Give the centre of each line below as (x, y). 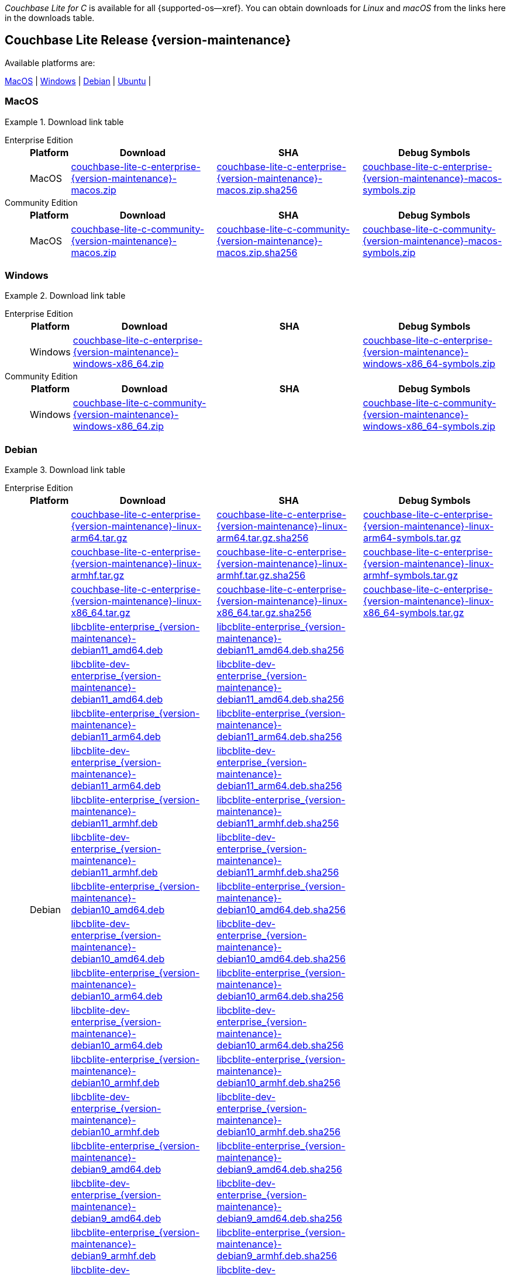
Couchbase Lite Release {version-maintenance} (148, 40)
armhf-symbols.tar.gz (411, 576)
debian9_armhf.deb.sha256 (277, 1256)
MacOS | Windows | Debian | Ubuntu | (78, 81)
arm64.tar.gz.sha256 (263, 538)
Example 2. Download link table (65, 296)
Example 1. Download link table (64, 122)
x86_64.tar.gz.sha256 (264, 613)
